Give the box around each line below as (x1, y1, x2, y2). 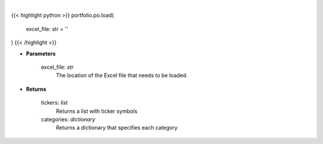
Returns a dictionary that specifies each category (56, 124, 178, 131)
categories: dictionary (41, 115, 96, 122)
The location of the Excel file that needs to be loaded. (56, 72, 188, 79)
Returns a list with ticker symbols (56, 108, 138, 115)
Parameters (26, 50, 56, 57)
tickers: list (41, 99, 68, 106)
